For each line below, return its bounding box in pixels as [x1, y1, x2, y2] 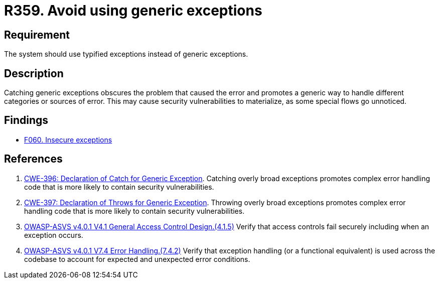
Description [4, 67, 64, 80]
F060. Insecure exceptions [24, 135, 112, 144]
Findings [4, 114, 49, 127]
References [4, 153, 63, 166]
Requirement [4, 28, 70, 41]
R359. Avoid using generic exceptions [4, 2, 262, 19]
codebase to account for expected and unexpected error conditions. [24, 254, 250, 263]
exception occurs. [24, 230, 83, 239]
